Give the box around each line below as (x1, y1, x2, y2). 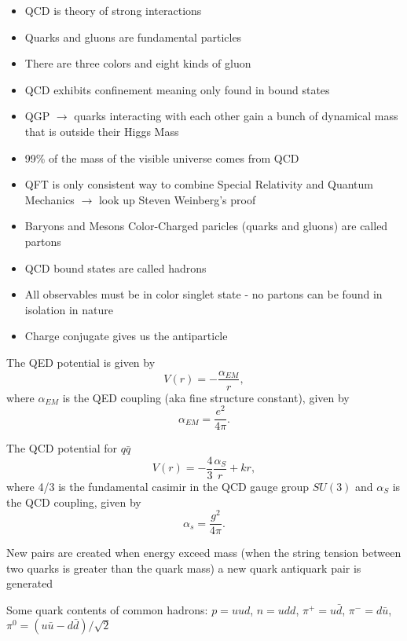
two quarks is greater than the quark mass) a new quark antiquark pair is (6, 559, 361, 576)
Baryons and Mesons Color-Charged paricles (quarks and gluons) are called (24, 218, 388, 234)
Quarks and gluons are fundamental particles (24, 28, 242, 45)
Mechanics (24, 191, 75, 207)
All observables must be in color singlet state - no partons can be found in (24, 286, 383, 302)
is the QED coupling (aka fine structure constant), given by (62, 389, 350, 405)
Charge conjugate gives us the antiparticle (24, 328, 228, 344)
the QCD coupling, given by (6, 493, 141, 510)
